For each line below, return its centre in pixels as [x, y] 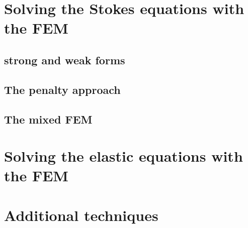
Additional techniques [81, 215]
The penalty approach [62, 89]
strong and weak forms [65, 60]
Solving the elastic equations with [123, 156]
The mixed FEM [48, 119]
